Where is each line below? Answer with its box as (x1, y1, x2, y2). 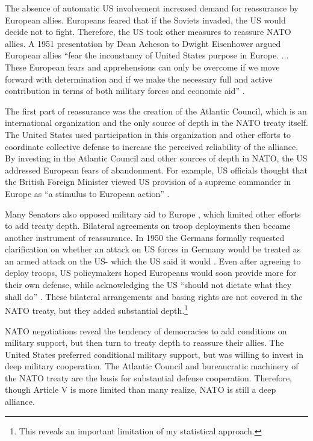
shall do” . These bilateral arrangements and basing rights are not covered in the (5, 290, 303, 302)
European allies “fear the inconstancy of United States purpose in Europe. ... (5, 49, 289, 61)
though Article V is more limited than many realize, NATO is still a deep (5, 383, 276, 396)
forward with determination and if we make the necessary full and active (5, 72, 273, 85)
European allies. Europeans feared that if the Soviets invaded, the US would (5, 13, 286, 26)
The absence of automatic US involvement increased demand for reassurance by (5, 2, 299, 14)
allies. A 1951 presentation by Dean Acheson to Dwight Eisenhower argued (5, 37, 281, 49)
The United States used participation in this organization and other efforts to (5, 128, 291, 140)
